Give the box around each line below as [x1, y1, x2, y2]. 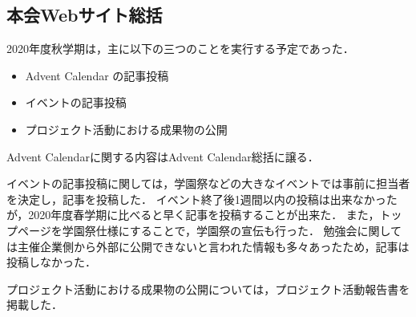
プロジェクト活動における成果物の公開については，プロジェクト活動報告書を [6, 280, 410, 297]
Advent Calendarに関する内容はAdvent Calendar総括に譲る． [6, 148, 319, 165]
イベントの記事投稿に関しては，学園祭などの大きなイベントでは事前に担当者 [6, 175, 410, 192]
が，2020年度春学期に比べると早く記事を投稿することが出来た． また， [6, 206, 380, 223]
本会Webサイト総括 [6, 2, 163, 27]
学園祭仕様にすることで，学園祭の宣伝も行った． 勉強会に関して [62, 221, 402, 238]
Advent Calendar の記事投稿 [25, 67, 169, 83]
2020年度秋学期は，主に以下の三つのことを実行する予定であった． [6, 40, 354, 57]
